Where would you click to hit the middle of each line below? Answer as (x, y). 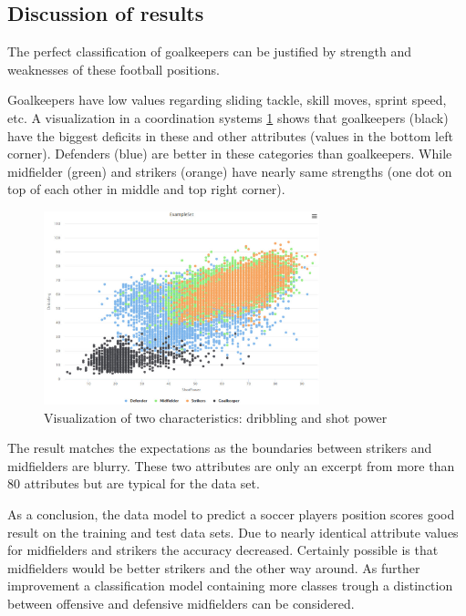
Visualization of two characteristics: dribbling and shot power (216, 417)
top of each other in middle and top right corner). (146, 189)
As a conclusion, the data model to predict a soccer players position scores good (231, 513)
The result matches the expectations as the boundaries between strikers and (220, 448)
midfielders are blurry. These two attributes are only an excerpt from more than (231, 465)
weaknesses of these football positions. (114, 69)
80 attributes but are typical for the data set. (134, 483)
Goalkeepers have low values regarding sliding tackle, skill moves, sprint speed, (227, 100)
